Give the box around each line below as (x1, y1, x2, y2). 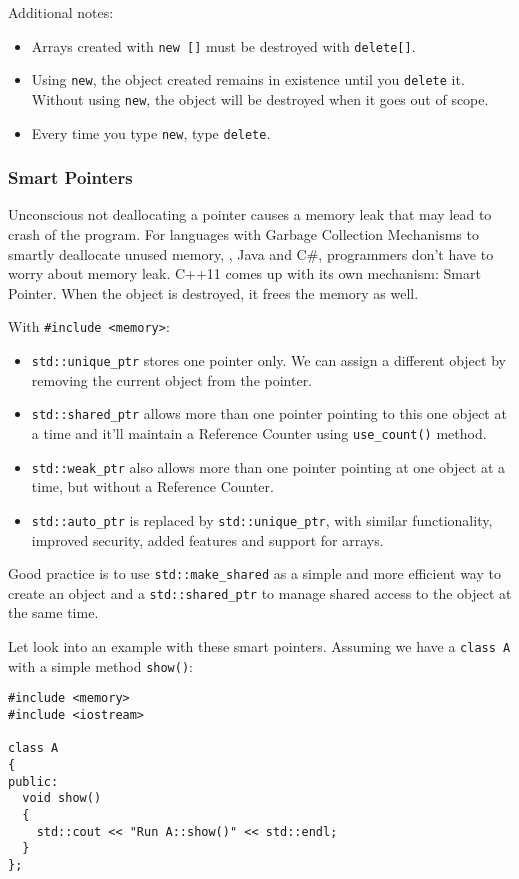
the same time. (8, 602, 99, 623)
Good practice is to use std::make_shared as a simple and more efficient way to (8, 563, 501, 584)
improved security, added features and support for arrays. (31, 529, 384, 550)
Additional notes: (8, 2, 114, 22)
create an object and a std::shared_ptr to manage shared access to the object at (8, 582, 512, 603)
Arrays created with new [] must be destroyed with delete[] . (31, 35, 416, 56)
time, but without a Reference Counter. (31, 476, 274, 497)
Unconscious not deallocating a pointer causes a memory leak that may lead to (8, 204, 492, 225)
